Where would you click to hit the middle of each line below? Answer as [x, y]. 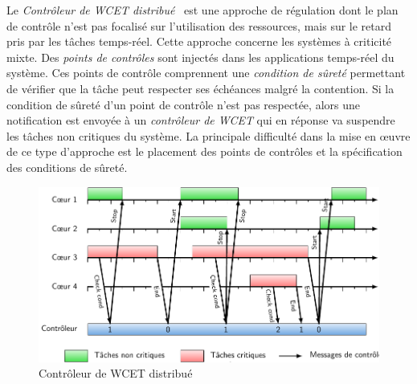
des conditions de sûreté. [67, 167]
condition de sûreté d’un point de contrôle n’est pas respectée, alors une [183, 104]
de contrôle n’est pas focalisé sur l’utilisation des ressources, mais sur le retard [199, 25]
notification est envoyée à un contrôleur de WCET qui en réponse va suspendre [201, 120]
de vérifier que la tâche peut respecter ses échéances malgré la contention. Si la [200, 88]
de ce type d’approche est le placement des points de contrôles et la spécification [204, 151]
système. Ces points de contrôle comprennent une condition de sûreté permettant [206, 73]
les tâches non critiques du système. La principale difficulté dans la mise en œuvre [208, 135]
